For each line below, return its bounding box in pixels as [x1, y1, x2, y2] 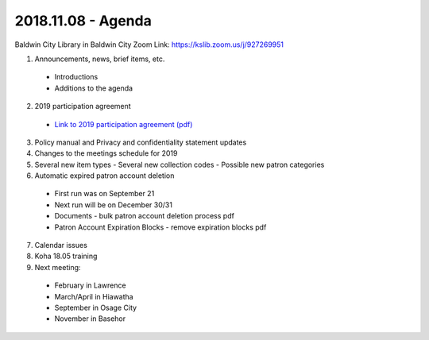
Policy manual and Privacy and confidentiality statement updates [34, 137, 247, 147]
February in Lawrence [54, 280, 126, 290]
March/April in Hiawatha [54, 292, 134, 301]
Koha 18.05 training [34, 251, 98, 261]
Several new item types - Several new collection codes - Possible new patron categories [34, 160, 325, 169]
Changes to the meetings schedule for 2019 [34, 149, 178, 158]
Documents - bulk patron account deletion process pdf [54, 211, 234, 221]
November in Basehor [54, 314, 126, 323]
